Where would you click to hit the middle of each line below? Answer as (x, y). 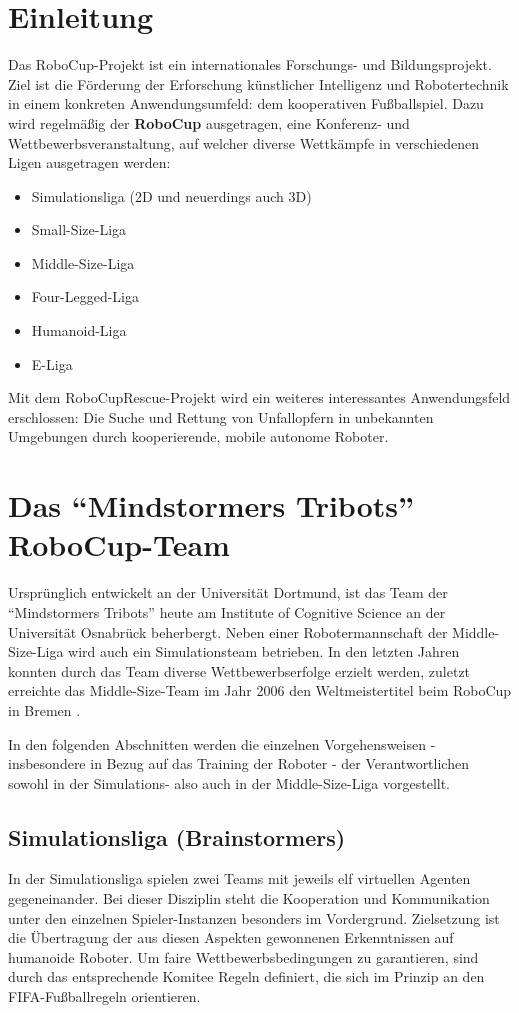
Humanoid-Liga (79, 330)
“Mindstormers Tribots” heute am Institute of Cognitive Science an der (227, 611)
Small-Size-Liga (79, 229)
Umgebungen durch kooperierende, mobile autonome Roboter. (198, 436)
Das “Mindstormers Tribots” (211, 505)
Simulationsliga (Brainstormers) (177, 836)
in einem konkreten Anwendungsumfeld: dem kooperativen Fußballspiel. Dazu (246, 103)
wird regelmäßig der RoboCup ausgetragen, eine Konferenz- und (209, 122)
